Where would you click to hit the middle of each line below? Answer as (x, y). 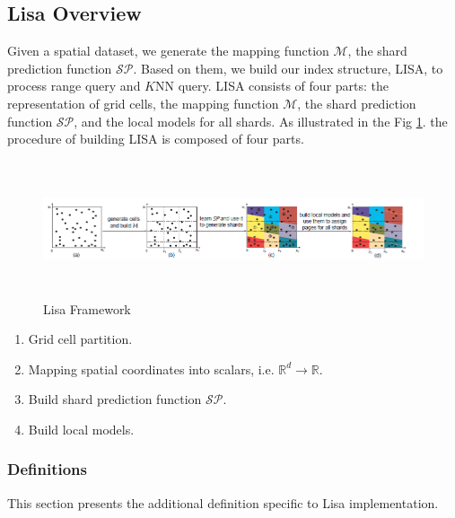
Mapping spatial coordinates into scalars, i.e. (151, 369)
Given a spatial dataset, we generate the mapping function (168, 51)
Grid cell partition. (80, 339)
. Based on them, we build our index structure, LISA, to (288, 68)
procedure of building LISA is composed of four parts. (156, 139)
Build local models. (81, 429)
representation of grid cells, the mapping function (143, 103)
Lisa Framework (87, 308)
